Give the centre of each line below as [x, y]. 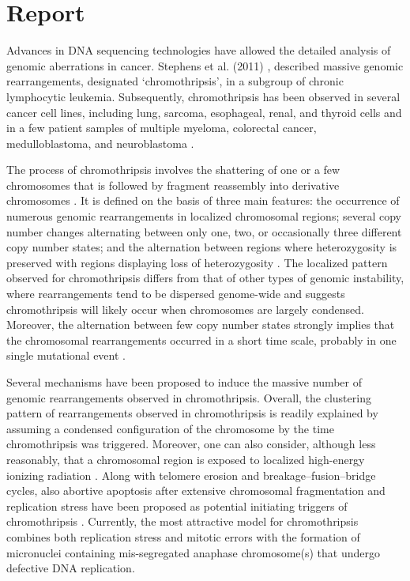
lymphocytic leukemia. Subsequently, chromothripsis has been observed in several [203, 96]
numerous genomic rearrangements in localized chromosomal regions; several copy [204, 216]
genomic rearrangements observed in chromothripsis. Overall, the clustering [189, 397]
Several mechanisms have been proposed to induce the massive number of [184, 382]
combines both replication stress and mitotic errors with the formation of [183, 536]
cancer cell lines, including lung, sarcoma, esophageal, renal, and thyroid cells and [204, 112]
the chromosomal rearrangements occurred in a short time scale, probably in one [201, 340]
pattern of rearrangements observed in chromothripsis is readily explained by [192, 413]
